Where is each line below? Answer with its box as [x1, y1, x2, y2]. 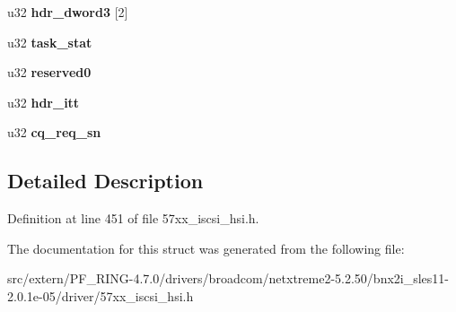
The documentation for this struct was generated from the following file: [7, 238, 405, 257]
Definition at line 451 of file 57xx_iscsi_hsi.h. [7, 209, 259, 228]
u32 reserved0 [7, 63, 92, 82]
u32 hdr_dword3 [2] [7, 3, 128, 21]
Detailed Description [7, 167, 204, 195]
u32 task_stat [7, 32, 92, 51]
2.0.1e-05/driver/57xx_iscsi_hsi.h [7, 286, 194, 305]
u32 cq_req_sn [7, 123, 101, 142]
